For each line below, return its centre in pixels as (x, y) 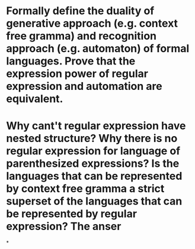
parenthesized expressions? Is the (93, 164)
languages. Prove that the (71, 61)
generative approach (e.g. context (92, 23)
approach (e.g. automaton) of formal (98, 49)
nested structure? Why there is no (92, 139)
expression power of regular (77, 74)
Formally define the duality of (80, 11)
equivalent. (35, 99)
